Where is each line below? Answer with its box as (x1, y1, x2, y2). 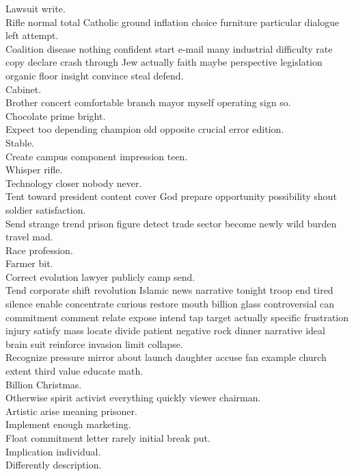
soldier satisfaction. (5, 202, 86, 216)
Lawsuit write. (5, 1, 66, 15)
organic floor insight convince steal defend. (5, 68, 184, 82)
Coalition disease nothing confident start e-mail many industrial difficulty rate (5, 41, 333, 55)
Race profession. (5, 242, 73, 257)
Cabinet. (5, 82, 42, 96)
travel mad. (5, 229, 53, 244)
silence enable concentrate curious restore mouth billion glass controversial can (5, 297, 334, 311)
